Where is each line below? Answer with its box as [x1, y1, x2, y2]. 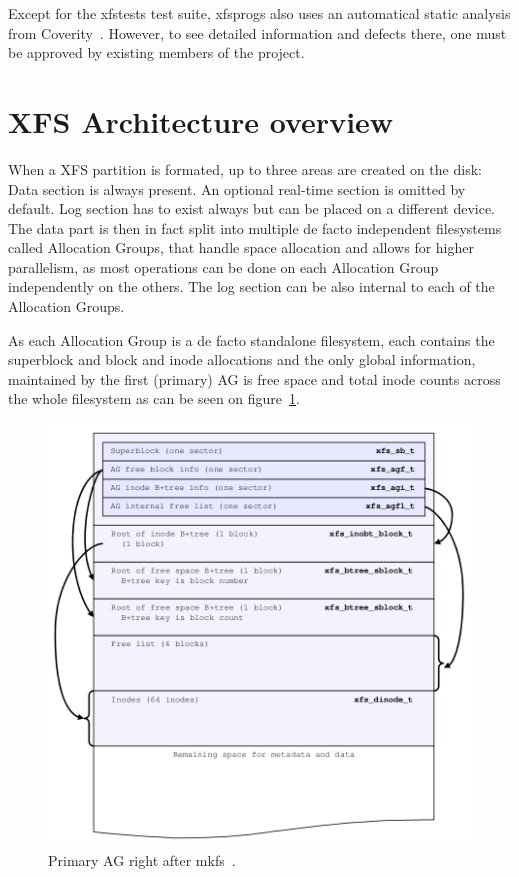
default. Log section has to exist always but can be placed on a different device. [8, 198, 496, 219]
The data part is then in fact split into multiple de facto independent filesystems [8, 217, 502, 238]
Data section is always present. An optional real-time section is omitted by [8, 178, 466, 199]
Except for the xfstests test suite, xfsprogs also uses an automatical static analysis [8, 3, 511, 23]
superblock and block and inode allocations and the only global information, [8, 349, 476, 370]
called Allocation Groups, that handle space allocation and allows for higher [8, 237, 474, 258]
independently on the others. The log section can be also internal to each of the [8, 276, 495, 297]
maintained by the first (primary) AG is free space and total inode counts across [8, 368, 501, 389]
